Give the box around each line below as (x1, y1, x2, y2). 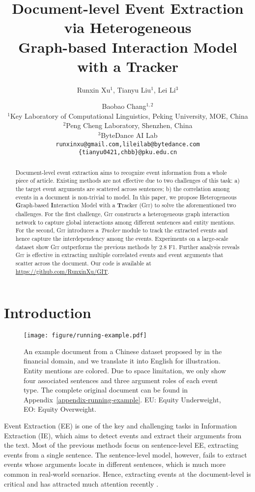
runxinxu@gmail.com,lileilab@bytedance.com (56, 140, 200, 148)
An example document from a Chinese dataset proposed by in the (24, 346, 222, 356)
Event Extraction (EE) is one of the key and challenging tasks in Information (4, 421, 237, 431)
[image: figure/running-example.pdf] (24, 332, 147, 339)
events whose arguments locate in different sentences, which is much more (4, 459, 226, 469)
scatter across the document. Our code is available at (15, 259, 151, 267)
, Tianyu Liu (113, 84, 151, 95)
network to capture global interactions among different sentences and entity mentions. (15, 218, 235, 226)
